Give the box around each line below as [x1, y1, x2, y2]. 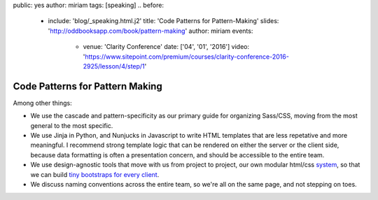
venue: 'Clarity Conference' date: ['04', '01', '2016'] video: [83, 43, 250, 51]
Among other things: [13, 99, 73, 107]
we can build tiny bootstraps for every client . [30, 170, 160, 178]
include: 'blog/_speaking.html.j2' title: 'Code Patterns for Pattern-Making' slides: [48, 17, 279, 25]
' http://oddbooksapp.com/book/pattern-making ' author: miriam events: [48, 27, 253, 35]
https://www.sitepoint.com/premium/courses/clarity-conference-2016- [85, 52, 290, 61]
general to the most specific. [30, 121, 113, 129]
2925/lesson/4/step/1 [83, 62, 145, 70]
